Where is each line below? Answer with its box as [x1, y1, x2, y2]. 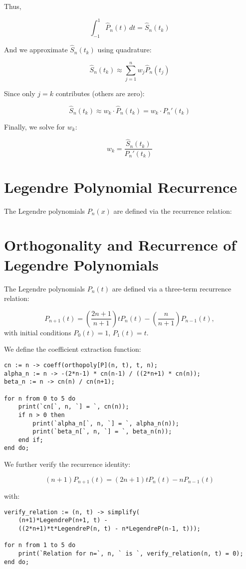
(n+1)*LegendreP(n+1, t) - [18, 517, 108, 524]
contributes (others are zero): [55, 88, 145, 98]
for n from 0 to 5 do [4, 395, 76, 402]
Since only [4, 88, 35, 98]
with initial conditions [4, 327, 71, 337]
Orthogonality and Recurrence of [4, 235, 237, 255]
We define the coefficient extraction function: [4, 344, 141, 354]
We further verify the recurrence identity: [4, 459, 131, 469]
